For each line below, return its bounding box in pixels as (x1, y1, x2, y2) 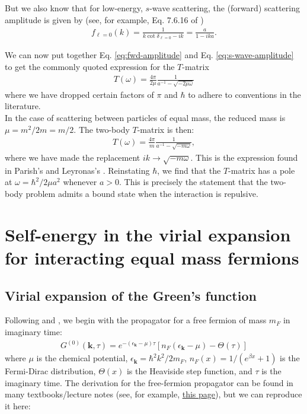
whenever (63, 176, 97, 188)
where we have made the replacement (5, 151, 140, 164)
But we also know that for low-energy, (5, 2, 143, 14)
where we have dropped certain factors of (5, 88, 154, 100)
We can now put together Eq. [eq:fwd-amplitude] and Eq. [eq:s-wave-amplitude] (5, 49, 294, 61)
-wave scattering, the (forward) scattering (149, 2, 300, 14)
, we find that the (157, 164, 221, 176)
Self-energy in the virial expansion (5, 222, 291, 246)
